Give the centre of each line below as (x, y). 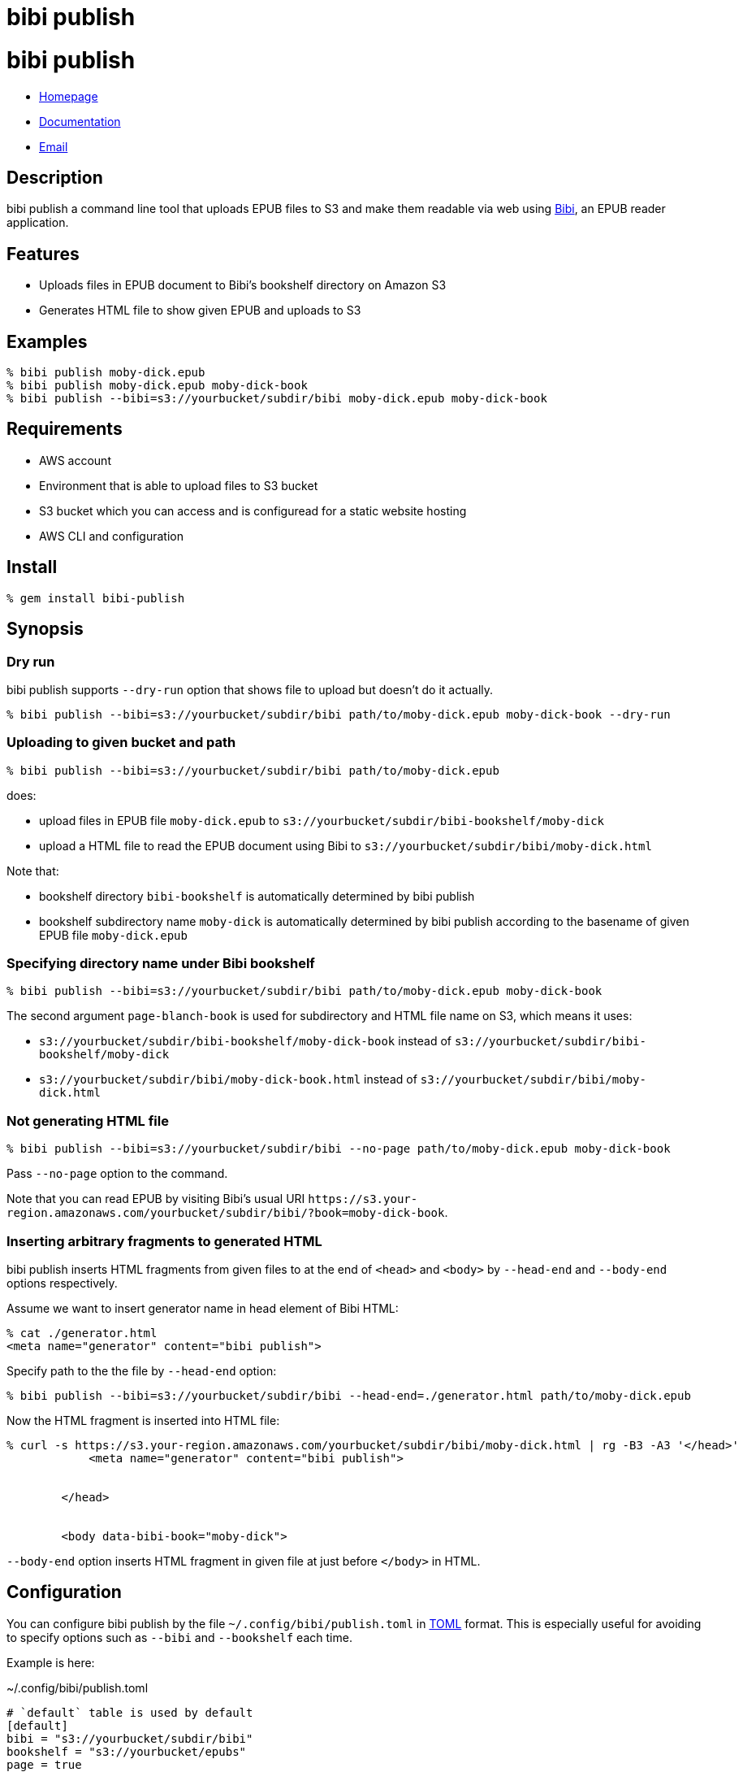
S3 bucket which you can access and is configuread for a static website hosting (253, 510)
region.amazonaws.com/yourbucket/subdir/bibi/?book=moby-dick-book (226, 1213)
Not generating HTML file (88, 1121)
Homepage (69, 96)
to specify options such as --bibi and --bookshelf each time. (179, 1637)
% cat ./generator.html (82, 1333)
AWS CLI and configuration (111, 536)
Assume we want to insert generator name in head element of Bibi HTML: (203, 1308)
